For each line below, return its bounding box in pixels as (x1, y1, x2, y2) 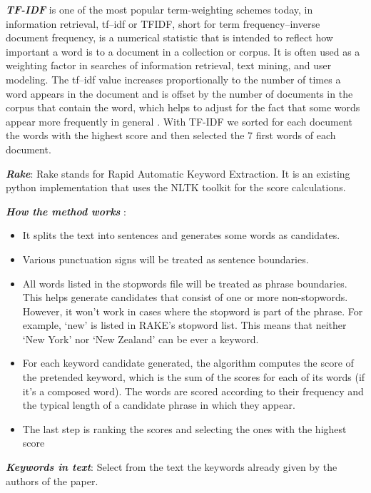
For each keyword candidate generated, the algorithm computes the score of (22, 355, 354, 370)
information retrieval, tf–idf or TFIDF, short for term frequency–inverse (6, 16, 320, 31)
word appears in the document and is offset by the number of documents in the (6, 86, 353, 101)
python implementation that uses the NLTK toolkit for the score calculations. (6, 180, 346, 195)
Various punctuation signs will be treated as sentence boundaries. (22, 251, 309, 266)
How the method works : (6, 203, 127, 218)
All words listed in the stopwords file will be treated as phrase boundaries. (22, 275, 347, 290)
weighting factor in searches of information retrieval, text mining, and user (6, 58, 332, 73)
